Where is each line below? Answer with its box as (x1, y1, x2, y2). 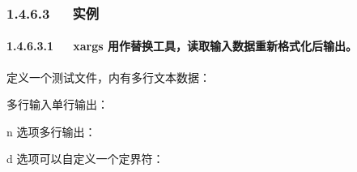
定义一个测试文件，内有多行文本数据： (6, 68, 210, 85)
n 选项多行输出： (6, 123, 96, 140)
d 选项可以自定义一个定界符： (6, 150, 164, 167)
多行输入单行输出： (6, 96, 108, 113)
